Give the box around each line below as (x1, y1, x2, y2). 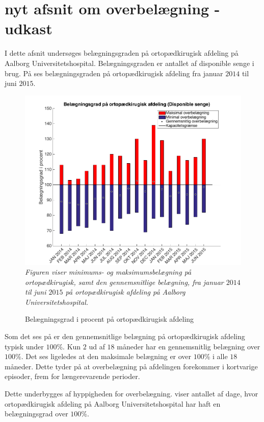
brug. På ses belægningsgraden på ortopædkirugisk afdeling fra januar (5, 68, 223, 78)
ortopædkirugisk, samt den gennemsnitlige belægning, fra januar (25, 276, 224, 287)
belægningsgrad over (5, 408, 68, 419)
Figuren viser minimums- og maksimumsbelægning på (25, 266, 192, 277)
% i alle (204, 351, 228, 362)
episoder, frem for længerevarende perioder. (5, 371, 140, 382)
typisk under (5, 341, 44, 351)
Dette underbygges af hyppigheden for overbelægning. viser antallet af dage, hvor (5, 388, 258, 399)
